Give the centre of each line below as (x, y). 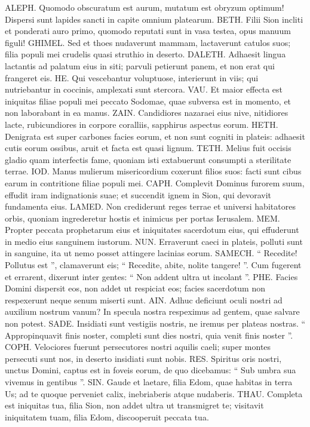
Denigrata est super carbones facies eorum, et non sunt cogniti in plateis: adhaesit (155, 136)
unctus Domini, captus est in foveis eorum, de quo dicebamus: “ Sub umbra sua (151, 370)
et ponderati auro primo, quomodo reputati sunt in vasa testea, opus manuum (148, 31)
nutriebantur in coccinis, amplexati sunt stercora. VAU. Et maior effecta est (144, 89)
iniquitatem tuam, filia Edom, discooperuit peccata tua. (107, 417)
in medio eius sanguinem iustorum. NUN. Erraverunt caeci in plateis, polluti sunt (154, 241)
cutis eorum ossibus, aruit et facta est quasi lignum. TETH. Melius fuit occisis (148, 148)
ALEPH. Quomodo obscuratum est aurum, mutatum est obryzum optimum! (145, 7)
